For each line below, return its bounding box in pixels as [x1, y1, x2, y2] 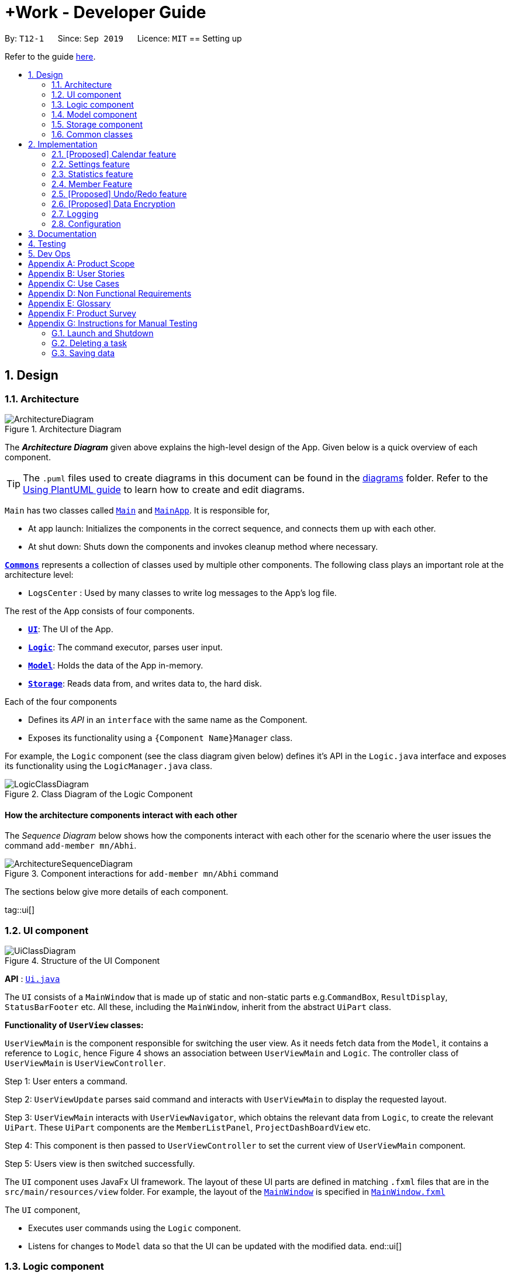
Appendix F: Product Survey [28, 308, 136, 318]
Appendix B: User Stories [28, 268, 125, 278]
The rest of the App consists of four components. [5, 605, 195, 616]
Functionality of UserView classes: [5, 1019, 144, 1030]
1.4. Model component [51, 109, 137, 119]
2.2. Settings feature [51, 158, 130, 169]
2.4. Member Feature [51, 178, 133, 189]
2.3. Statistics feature [51, 168, 133, 179]
